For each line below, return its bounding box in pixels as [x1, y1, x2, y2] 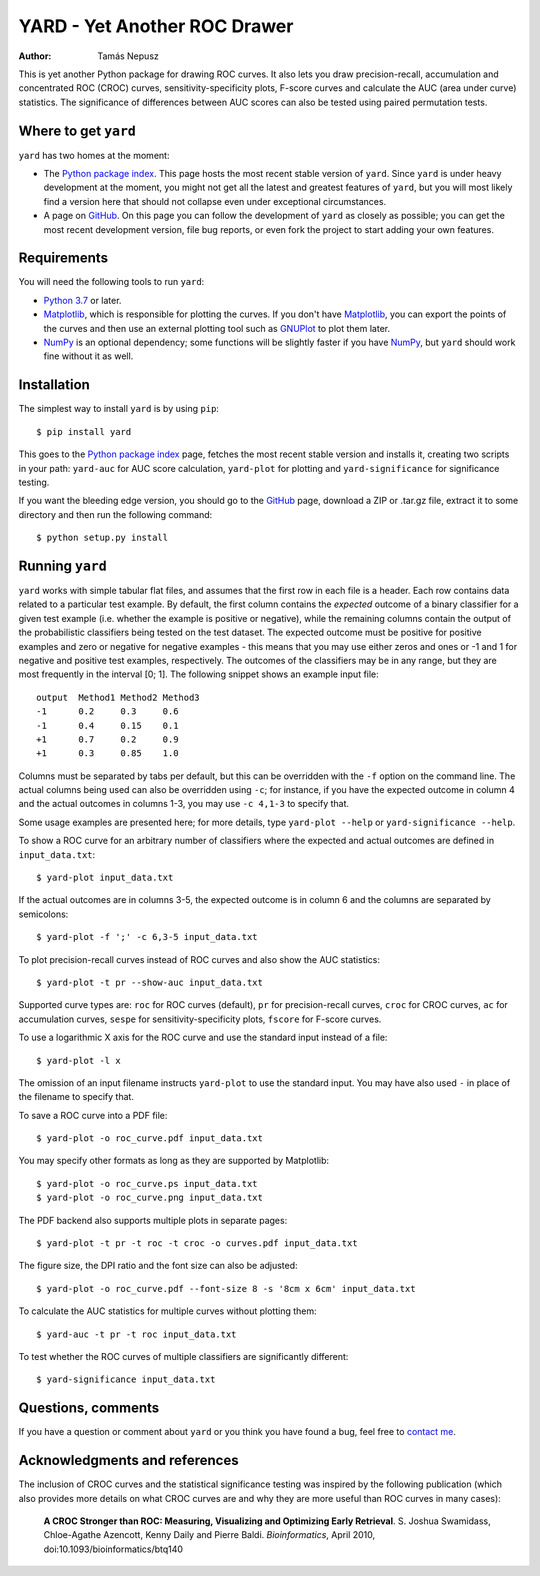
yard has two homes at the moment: [18, 149, 170, 161]
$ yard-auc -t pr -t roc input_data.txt [36, 1328, 237, 1340]
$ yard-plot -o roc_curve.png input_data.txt [36, 1192, 264, 1204]
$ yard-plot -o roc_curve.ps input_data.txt [36, 1178, 259, 1189]
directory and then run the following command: [18, 508, 213, 520]
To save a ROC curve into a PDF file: [18, 1109, 168, 1121]
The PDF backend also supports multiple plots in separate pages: [18, 1214, 288, 1226]
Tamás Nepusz [97, 50, 160, 62]
